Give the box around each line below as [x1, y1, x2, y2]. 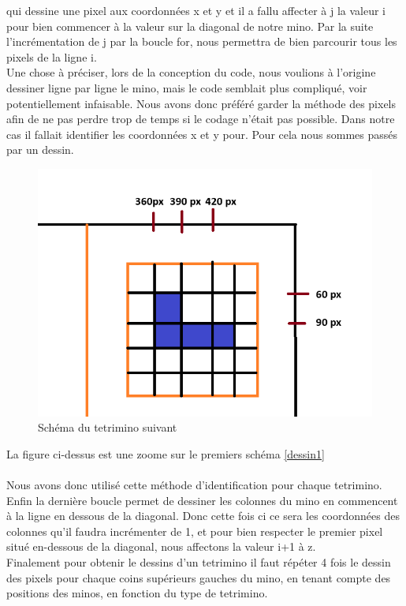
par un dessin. [6, 141, 74, 158]
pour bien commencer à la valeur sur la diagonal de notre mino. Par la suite [6, 17, 374, 34]
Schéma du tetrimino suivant [38, 419, 177, 436]
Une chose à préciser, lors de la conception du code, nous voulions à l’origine [6, 64, 376, 80]
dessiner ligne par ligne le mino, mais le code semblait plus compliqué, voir [6, 79, 367, 95]
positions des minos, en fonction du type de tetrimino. [6, 585, 268, 601]
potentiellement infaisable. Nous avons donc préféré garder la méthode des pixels [6, 95, 397, 111]
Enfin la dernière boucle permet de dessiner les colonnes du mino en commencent [6, 492, 398, 508]
